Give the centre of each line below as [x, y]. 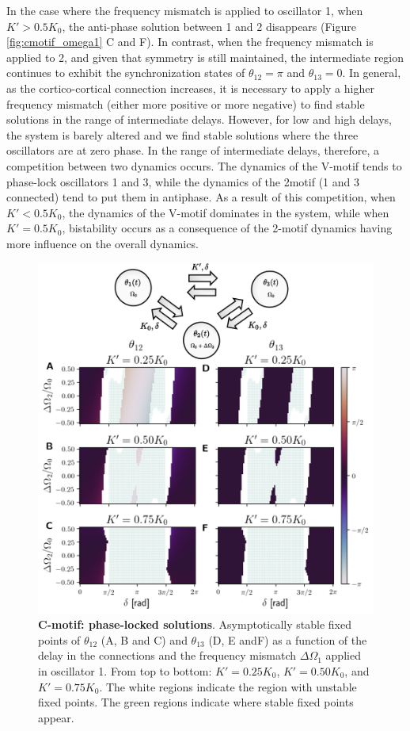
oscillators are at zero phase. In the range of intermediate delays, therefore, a [193, 150]
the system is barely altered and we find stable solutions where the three [182, 134]
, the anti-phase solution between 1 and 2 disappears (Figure [209, 26]
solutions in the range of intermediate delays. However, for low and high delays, [199, 119]
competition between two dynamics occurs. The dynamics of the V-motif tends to [204, 165]
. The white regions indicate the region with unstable [228, 686]
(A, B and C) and [144, 639]
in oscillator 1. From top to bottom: [125, 671]
